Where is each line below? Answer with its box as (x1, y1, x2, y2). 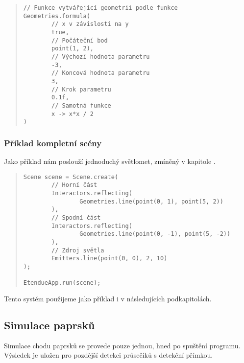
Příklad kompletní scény (4, 136, 102, 149)
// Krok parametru (51, 86, 111, 93)
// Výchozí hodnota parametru (51, 53, 150, 60)
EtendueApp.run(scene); (23, 279, 101, 287)
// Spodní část (51, 214, 101, 221)
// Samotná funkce (51, 102, 111, 109)
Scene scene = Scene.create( (23, 173, 119, 181)
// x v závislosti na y (51, 21, 129, 28)
